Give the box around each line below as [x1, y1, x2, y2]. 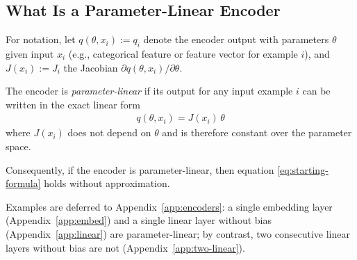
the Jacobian [63, 60, 118, 74]
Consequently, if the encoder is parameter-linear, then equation [6, 162, 274, 177]
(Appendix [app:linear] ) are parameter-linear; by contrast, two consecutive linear [6, 226, 350, 241]
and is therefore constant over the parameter [162, 125, 352, 140]
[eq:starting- [277, 162, 329, 177]
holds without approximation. [44, 176, 170, 190]
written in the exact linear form [6, 97, 140, 111]
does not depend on [67, 125, 151, 140]
